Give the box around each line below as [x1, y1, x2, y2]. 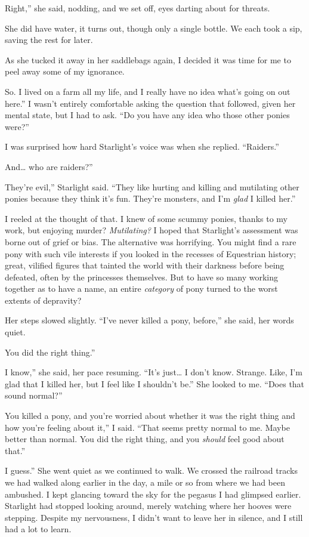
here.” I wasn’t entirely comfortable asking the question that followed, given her [5, 97, 296, 109]
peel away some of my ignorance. [5, 65, 125, 78]
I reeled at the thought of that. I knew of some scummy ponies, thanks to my [5, 212, 288, 224]
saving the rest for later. [5, 33, 93, 46]
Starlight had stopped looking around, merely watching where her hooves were [5, 499, 292, 512]
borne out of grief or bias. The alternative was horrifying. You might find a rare [5, 235, 296, 248]
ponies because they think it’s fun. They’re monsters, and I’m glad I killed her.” [5, 192, 296, 205]
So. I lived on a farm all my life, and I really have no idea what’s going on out [5, 85, 291, 97]
